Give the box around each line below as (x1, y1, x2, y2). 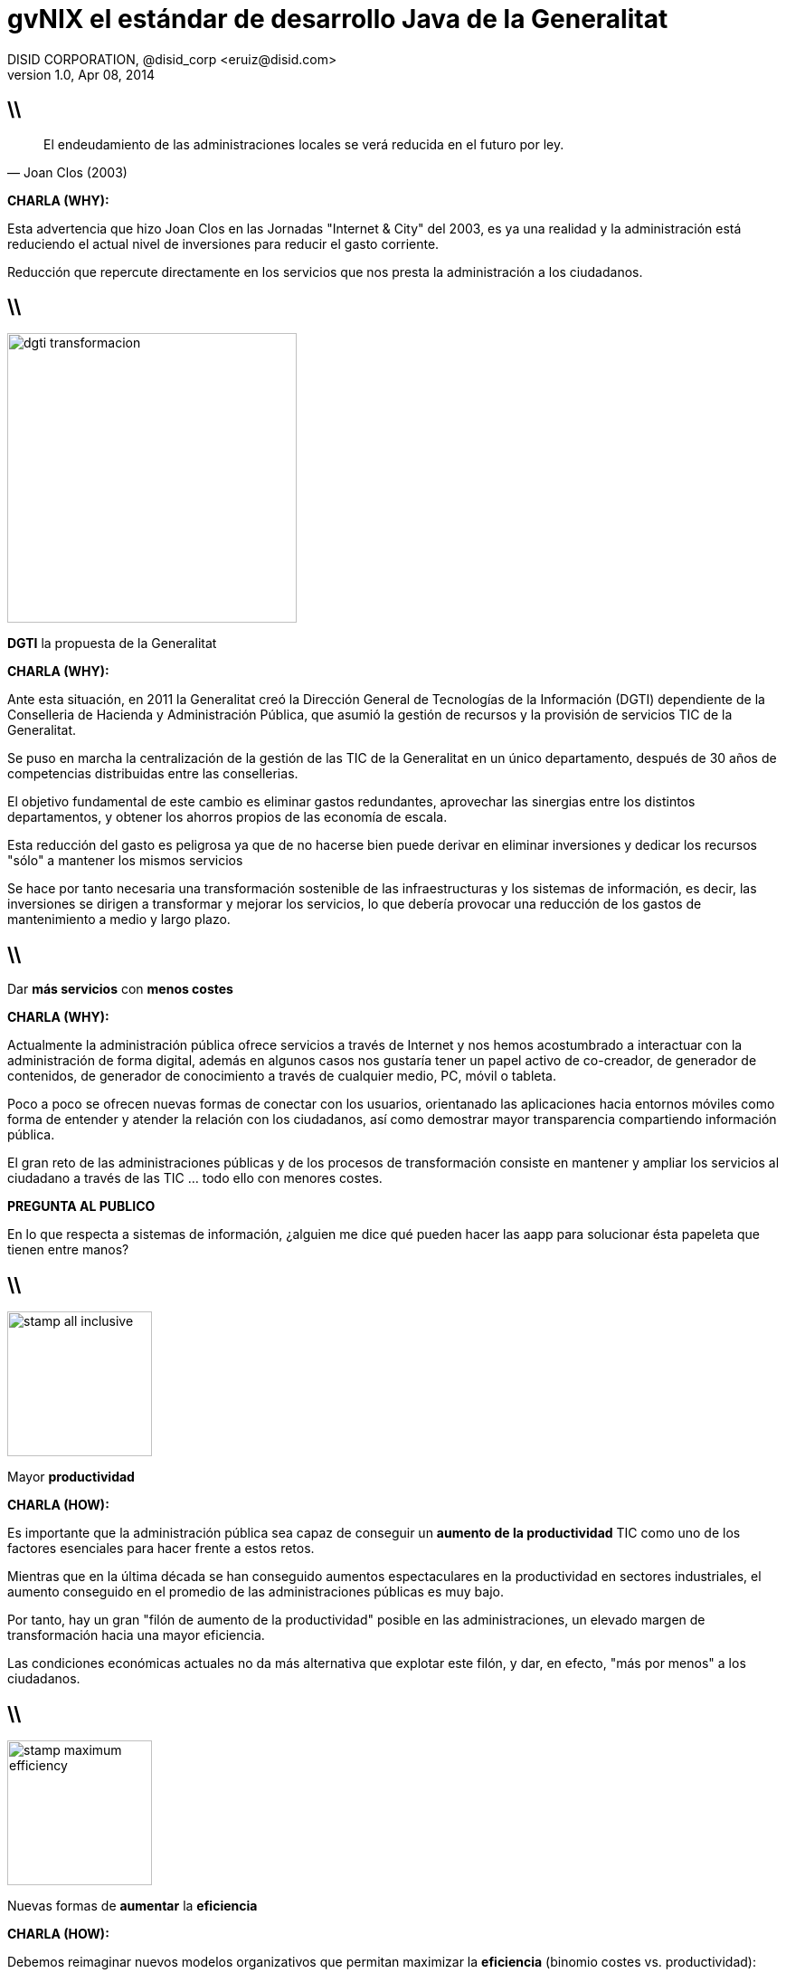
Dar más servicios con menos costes (7, 981, 233, 997)
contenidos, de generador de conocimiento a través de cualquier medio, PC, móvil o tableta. (7, 1068, 556, 1084)
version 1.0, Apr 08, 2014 (7, 66, 155, 82)
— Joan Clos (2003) (7, 164, 128, 180)
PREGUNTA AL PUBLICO (7, 1198, 156, 1215)
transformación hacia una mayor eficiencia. (7, 1627, 265, 1644)
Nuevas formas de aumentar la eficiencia (7, 1897, 258, 1913)
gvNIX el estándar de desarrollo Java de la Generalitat (7, 4, 668, 34)
